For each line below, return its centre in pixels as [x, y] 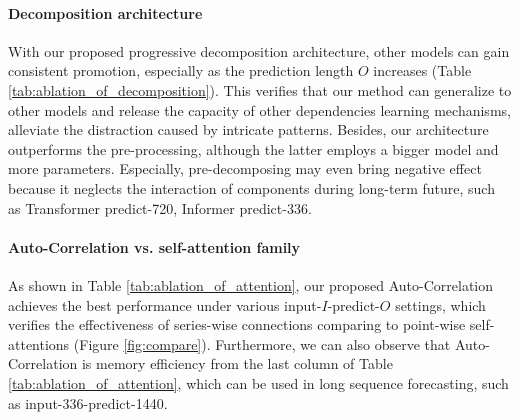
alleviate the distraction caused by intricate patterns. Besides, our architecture [248, 129]
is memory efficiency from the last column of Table [237, 363]
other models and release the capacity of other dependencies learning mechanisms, [259, 109]
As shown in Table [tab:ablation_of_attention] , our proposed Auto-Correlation [251, 284]
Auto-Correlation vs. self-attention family [154, 246]
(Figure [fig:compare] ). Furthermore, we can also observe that [262, 343]
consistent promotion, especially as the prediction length [181, 70]
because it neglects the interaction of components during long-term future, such [251, 187]
